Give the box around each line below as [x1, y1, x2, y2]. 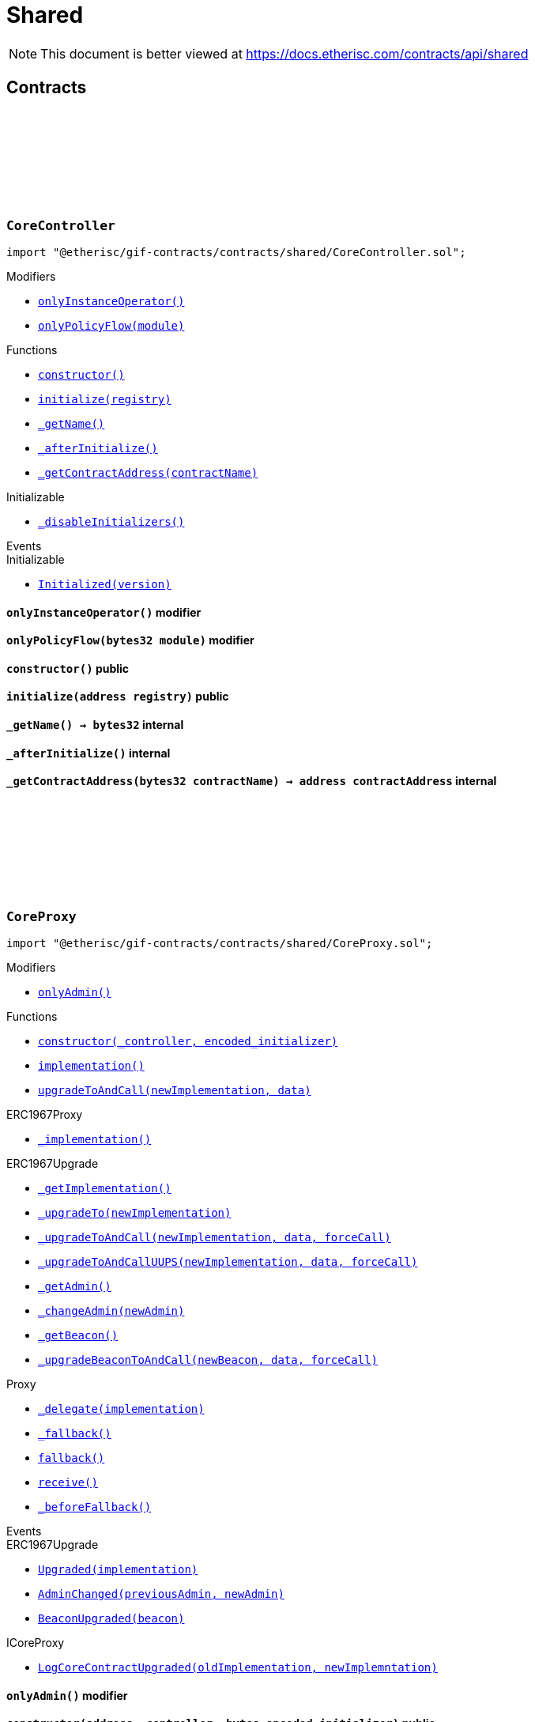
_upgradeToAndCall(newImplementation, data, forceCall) [38, 1231, 391, 1244]
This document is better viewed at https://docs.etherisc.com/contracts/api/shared [40, 45, 529, 62]
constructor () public [6, 661, 130, 675]
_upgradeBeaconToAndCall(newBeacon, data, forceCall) [38, 1354, 378, 1367]
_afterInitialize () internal [6, 746, 171, 760]
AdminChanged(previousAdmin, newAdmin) [38, 1588, 284, 1601]
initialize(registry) [38, 392, 171, 406]
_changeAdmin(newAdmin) [38, 1305, 185, 1318]
